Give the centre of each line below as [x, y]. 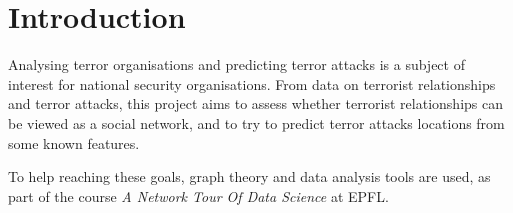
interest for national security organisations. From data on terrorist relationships [252, 83]
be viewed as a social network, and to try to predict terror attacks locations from [256, 122]
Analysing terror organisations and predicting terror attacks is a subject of [236, 64]
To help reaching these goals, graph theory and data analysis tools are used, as [249, 176]
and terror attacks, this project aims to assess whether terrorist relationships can [255, 103]
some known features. [74, 142]
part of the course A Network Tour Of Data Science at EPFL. [198, 195]
